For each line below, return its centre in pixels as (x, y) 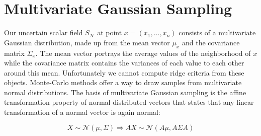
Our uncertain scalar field (43, 32)
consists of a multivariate (217, 32)
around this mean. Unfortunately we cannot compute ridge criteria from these (124, 72)
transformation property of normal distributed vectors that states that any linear (129, 102)
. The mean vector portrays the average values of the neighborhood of (143, 53)
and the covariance (211, 42)
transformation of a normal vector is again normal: (82, 112)
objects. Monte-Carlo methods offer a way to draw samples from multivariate (123, 82)
